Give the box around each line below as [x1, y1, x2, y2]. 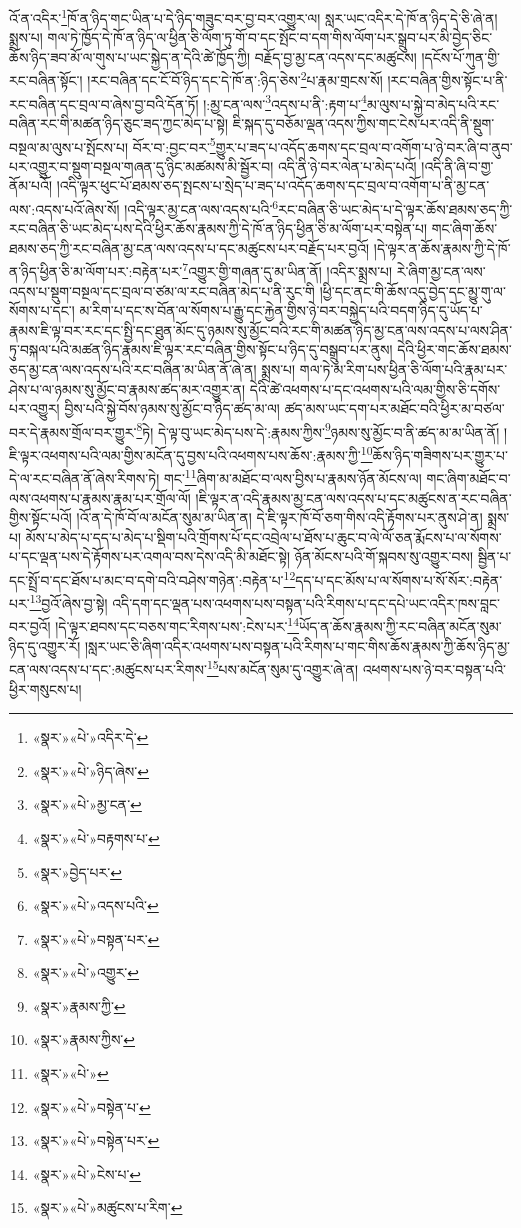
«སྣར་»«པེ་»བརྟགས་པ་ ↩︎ [32, 827, 160, 848]
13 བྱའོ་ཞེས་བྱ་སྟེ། [29, 590, 108, 613]
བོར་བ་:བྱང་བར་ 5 [132, 133, 216, 157]
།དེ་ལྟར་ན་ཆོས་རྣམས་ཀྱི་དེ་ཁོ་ [373, 237, 511, 258]
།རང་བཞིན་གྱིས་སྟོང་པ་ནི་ [387, 70, 508, 91]
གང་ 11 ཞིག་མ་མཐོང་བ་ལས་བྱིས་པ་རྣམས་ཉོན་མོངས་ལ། [163, 465, 422, 488]
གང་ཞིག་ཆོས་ [431, 218, 498, 239]
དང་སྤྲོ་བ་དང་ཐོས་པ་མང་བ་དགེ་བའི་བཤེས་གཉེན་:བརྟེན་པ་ [9, 569, 284, 590]
